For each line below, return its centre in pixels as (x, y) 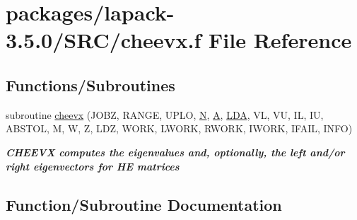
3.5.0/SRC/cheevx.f (104, 40)
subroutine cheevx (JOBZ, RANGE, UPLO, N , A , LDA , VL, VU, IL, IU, (165, 114)
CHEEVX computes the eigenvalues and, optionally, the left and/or (175, 152)
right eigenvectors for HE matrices (93, 166)
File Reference (280, 40)
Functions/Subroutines (90, 85)
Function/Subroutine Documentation (144, 204)
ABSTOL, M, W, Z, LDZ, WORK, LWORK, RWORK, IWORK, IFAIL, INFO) (179, 128)
